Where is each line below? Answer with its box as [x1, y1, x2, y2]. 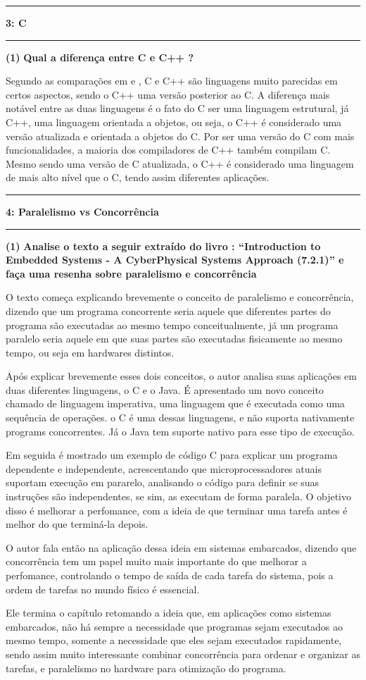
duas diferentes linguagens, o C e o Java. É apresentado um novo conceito [6, 382, 324, 397]
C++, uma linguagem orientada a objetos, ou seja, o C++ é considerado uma [6, 114, 342, 129]
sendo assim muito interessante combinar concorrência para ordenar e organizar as [6, 646, 360, 661]
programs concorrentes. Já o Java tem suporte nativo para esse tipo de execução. [6, 424, 355, 438]
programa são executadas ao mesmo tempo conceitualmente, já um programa [6, 317, 339, 332]
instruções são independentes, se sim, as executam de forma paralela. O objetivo [6, 489, 352, 504]
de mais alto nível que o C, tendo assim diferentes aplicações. [6, 170, 270, 185]
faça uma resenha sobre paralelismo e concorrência [6, 266, 257, 280]
